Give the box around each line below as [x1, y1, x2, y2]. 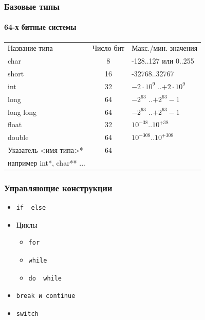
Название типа [8, 43, 53, 53]
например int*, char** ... [8, 157, 85, 168]
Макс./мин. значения [132, 43, 198, 53]
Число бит [92, 43, 125, 53]
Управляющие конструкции [4, 182, 113, 194]
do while [28, 274, 62, 282]
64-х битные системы [4, 22, 77, 32]
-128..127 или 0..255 [132, 55, 194, 66]
